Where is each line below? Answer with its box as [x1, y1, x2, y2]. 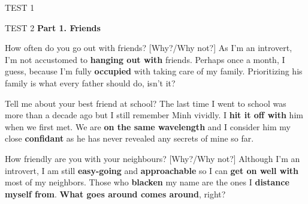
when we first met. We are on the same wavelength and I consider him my [5, 120, 291, 133]
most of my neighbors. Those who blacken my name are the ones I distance [5, 176, 289, 188]
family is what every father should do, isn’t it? [5, 76, 176, 89]
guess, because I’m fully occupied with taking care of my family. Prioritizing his [5, 65, 303, 77]
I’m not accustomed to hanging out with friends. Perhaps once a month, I [5, 53, 285, 65]
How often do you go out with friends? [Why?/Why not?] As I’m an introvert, [5, 41, 292, 54]
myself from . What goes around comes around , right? [5, 187, 226, 200]
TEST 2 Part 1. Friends [5, 21, 101, 34]
